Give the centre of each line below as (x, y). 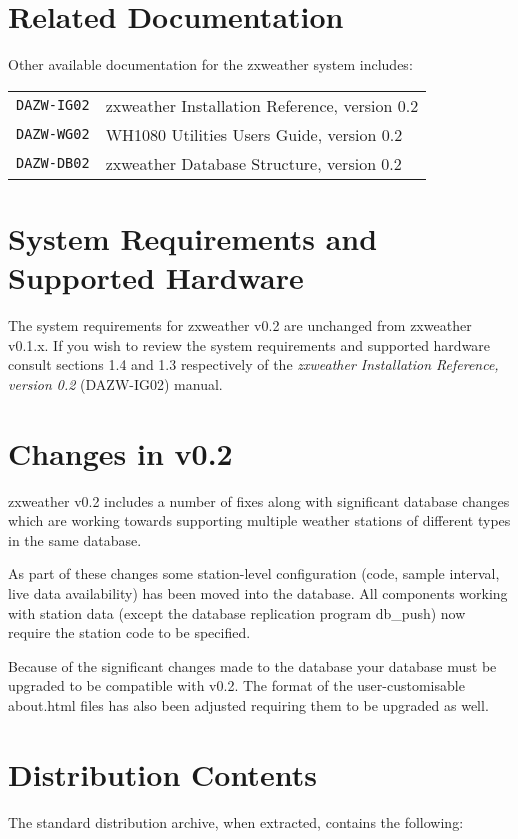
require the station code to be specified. (129, 632)
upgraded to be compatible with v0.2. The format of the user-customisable (236, 685)
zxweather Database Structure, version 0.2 (253, 163)
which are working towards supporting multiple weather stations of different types (259, 520)
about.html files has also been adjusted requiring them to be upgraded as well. (248, 704)
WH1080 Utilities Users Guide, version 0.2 (254, 134)
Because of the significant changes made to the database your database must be (252, 665)
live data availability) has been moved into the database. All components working (258, 592)
